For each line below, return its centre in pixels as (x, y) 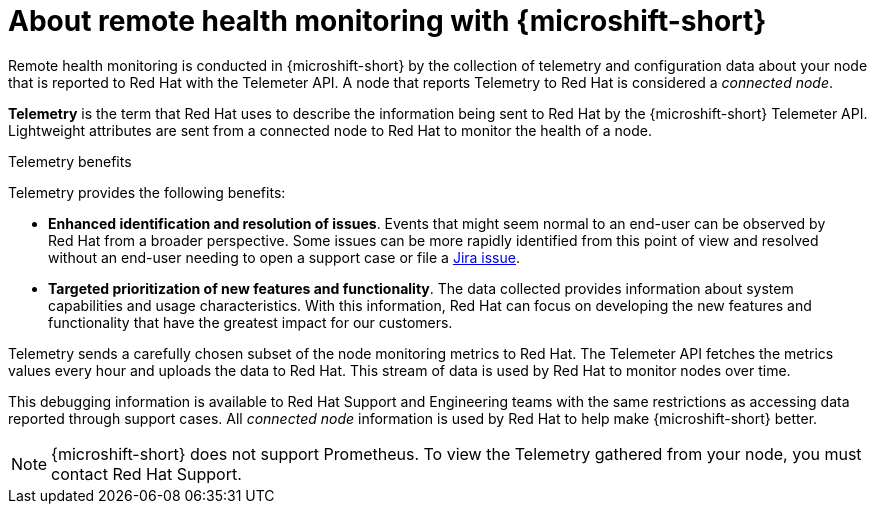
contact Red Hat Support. (146, 473)
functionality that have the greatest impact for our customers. (250, 322)
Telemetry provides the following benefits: (147, 192)
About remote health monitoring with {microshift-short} (387, 21)
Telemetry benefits (70, 161)
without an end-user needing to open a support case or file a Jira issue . (284, 257)
